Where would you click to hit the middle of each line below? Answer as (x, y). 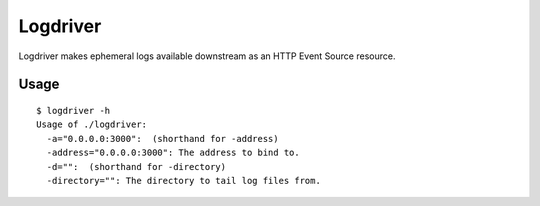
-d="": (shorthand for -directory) (136, 166)
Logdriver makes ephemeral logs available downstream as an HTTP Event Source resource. (207, 56)
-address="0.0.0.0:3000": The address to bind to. (173, 153)
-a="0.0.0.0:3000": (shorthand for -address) (162, 138)
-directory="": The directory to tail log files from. (184, 180)
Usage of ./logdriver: (92, 124)
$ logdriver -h (73, 110)
